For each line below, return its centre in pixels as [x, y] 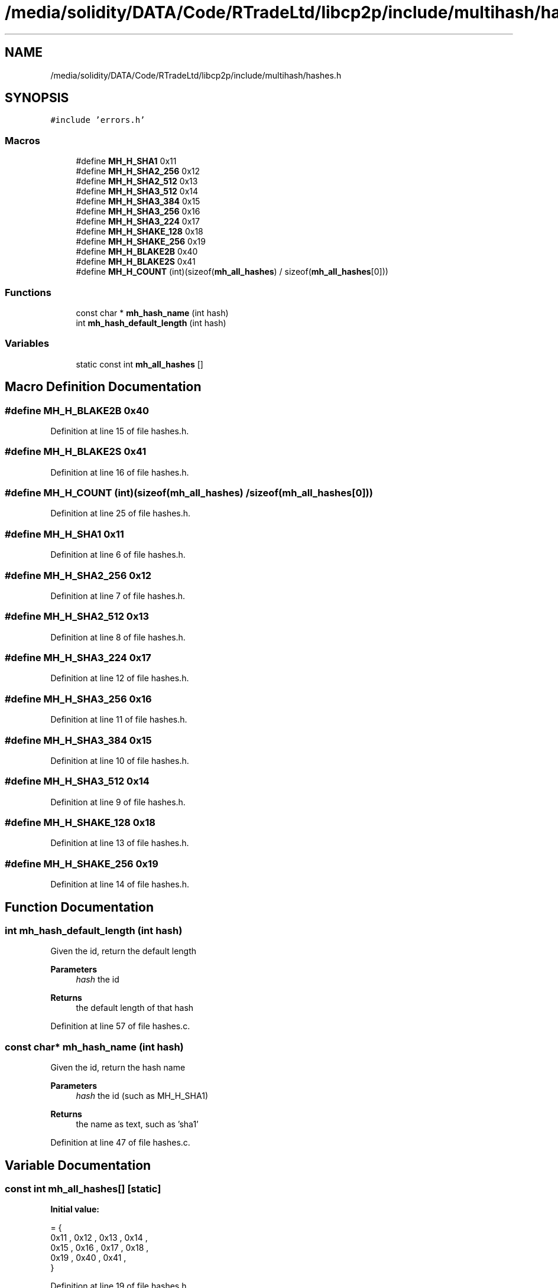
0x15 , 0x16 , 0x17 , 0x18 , [100, 1248]
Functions [28, 292]
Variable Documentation [78, 1165]
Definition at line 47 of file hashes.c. [120, 1143]
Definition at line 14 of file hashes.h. [120, 884]
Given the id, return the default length [124, 951]
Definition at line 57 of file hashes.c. [120, 1026]
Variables [27, 344]
